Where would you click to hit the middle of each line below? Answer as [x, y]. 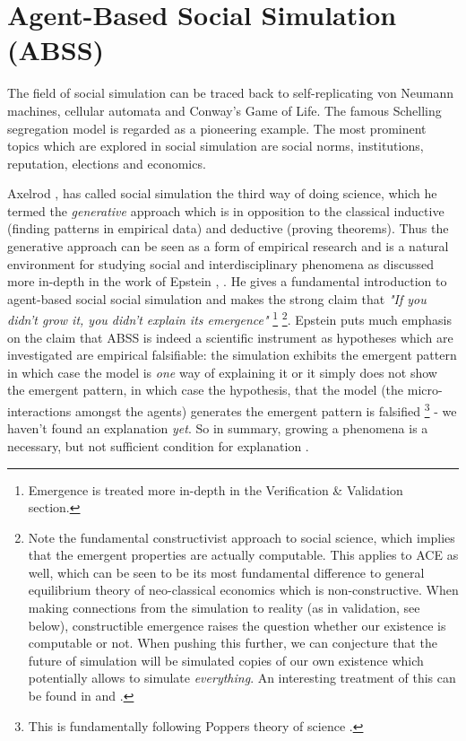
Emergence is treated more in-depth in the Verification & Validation [216, 489]
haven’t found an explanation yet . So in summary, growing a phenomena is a [218, 428]
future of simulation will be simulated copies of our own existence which [226, 660]
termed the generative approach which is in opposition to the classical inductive [226, 210]
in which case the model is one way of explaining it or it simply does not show [222, 372]
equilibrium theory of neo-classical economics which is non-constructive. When [243, 590]
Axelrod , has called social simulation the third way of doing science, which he [222, 193]
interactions [39, 410]
